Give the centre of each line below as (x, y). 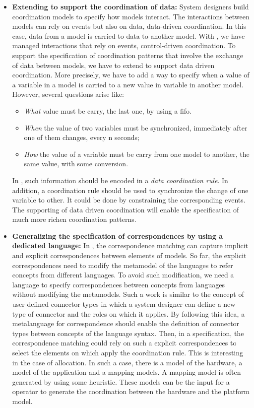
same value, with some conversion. (76, 164)
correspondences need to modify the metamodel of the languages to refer (123, 265)
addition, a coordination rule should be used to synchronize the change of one (130, 190)
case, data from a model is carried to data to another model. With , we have (128, 35)
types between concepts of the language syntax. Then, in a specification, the (128, 333)
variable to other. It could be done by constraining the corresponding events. (129, 200)
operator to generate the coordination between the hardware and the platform (131, 391)
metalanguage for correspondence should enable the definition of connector (126, 323)
